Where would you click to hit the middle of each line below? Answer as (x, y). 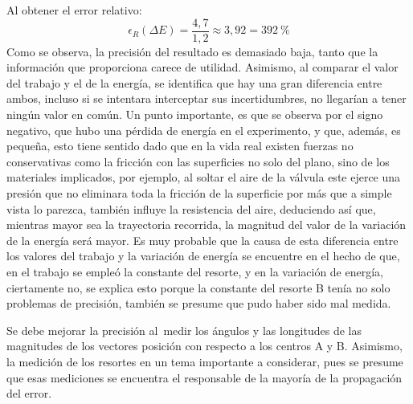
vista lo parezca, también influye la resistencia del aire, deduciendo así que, (191, 208)
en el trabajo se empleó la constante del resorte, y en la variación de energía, (195, 271)
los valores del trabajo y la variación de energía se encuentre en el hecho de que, (203, 256)
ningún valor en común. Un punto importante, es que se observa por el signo (195, 114)
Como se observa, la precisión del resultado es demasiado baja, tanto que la (192, 51)
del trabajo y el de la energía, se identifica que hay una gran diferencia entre (194, 82)
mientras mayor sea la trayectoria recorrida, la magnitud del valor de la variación (206, 224)
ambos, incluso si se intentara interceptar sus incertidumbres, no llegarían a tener (206, 98)
